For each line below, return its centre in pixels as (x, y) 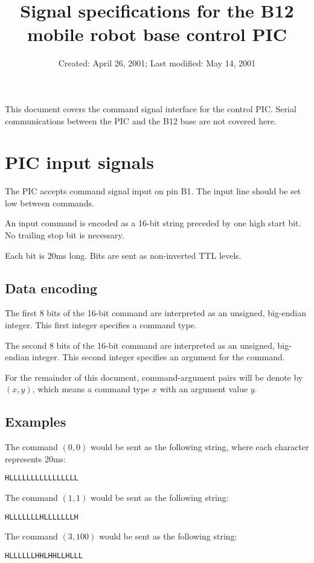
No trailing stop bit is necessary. (65, 235)
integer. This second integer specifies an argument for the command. (159, 357)
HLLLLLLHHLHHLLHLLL (44, 555)
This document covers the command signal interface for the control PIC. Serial (151, 108)
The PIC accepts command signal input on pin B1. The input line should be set (153, 191)
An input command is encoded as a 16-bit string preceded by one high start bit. (153, 223)
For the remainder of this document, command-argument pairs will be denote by (154, 377)
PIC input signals (79, 162)
